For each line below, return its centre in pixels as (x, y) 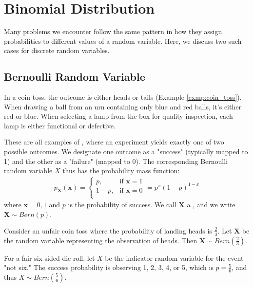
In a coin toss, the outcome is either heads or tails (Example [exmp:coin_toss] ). (123, 97)
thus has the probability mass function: (121, 170)
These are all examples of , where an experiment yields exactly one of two (114, 142)
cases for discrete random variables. (57, 50)
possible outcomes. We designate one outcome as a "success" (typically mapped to (126, 152)
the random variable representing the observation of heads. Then (101, 240)
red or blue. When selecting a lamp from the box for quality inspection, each (118, 116)
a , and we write (211, 205)
